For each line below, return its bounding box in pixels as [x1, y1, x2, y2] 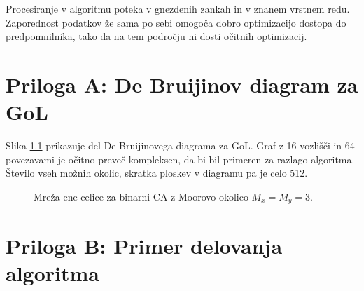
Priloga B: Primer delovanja [6, 231, 283, 259]
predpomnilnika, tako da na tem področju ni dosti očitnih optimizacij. [6, 29, 307, 43]
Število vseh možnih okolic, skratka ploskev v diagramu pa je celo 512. [6, 165, 308, 180]
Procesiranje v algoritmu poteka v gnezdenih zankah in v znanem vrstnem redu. [6, 1, 350, 15]
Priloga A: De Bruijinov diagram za [6, 69, 358, 98]
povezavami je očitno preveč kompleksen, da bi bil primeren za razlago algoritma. [6, 151, 355, 166]
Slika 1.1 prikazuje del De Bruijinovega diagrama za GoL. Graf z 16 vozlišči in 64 [6, 138, 355, 153]
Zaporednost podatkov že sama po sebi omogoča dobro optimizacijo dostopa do [6, 15, 346, 29]
